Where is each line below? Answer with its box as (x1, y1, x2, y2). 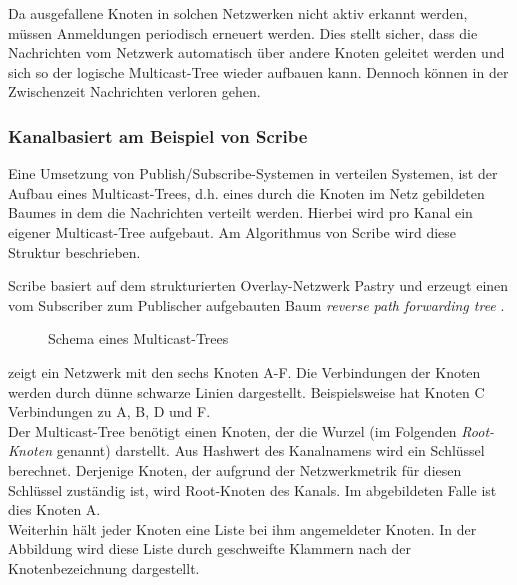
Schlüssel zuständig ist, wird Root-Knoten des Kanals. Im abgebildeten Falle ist (8, 479, 497, 500)
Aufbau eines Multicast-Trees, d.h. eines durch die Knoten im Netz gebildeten (8, 182, 485, 203)
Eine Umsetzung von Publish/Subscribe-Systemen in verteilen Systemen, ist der (8, 163, 498, 184)
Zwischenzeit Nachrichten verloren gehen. (8, 81, 261, 102)
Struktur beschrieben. (8, 241, 141, 262)
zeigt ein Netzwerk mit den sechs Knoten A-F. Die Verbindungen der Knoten (8, 361, 481, 382)
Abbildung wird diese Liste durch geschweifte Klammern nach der (8, 538, 412, 559)
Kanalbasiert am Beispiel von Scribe (8, 123, 308, 148)
